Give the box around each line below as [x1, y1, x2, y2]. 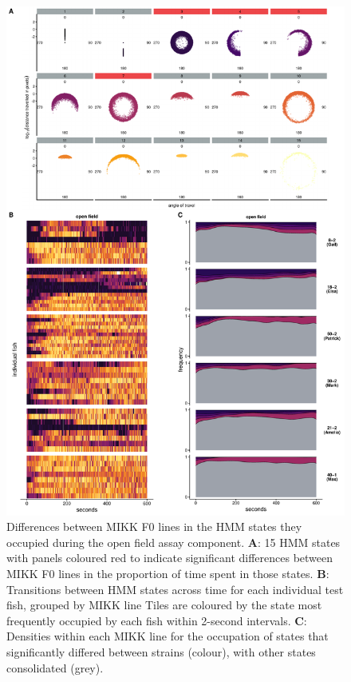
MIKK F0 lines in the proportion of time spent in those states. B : [6, 564, 329, 581]
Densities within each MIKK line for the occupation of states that [6, 628, 329, 644]
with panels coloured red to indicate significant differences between [6, 549, 333, 566]
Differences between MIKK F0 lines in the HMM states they [6, 518, 302, 535]
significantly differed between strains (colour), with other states [6, 643, 316, 660]
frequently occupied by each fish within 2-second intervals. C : [6, 612, 307, 628]
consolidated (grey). [6, 659, 104, 676]
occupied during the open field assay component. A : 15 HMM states [6, 533, 341, 550]
